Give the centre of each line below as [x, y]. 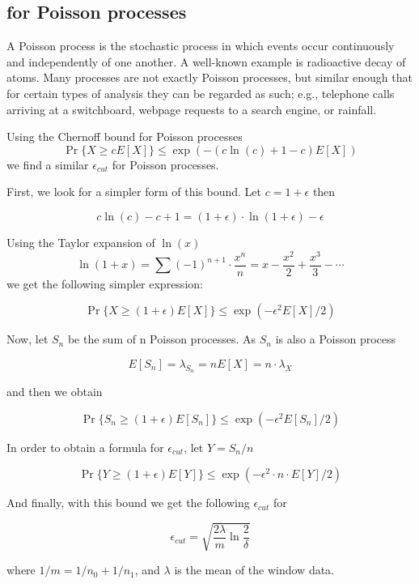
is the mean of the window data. [254, 570]
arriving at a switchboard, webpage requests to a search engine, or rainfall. [192, 109]
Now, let [28, 339]
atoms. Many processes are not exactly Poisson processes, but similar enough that [209, 77]
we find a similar [48, 164]
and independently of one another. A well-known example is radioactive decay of [206, 61]
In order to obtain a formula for [85, 447]
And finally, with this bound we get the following [128, 503]
